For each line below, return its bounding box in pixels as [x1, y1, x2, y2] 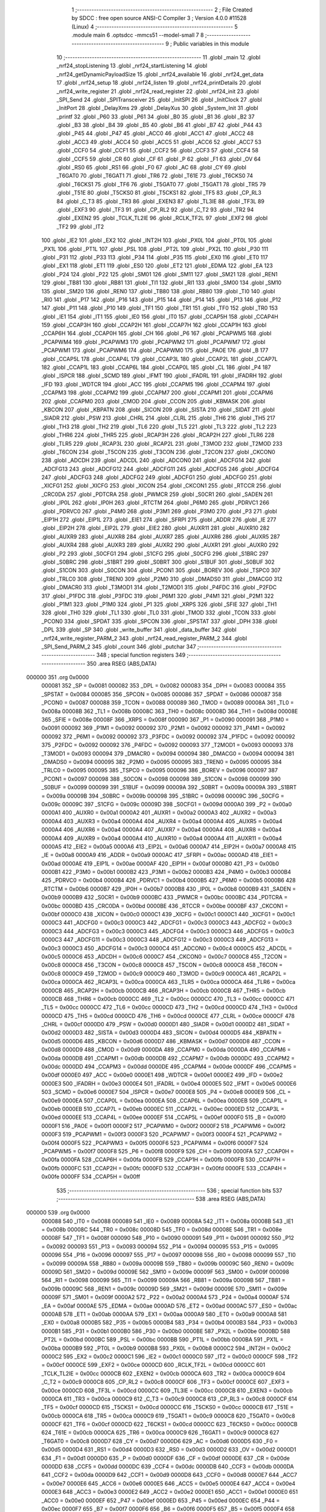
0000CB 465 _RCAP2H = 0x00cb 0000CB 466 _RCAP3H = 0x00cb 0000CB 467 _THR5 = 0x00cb [41, 986, 286, 994]
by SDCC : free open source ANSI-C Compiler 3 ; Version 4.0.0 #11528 [71, 15, 247, 22]
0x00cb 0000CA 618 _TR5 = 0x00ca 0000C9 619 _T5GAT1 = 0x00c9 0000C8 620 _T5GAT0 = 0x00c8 [41, 1412, 295, 1419]
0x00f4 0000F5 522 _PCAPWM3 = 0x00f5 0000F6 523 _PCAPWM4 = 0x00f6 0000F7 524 [41, 1139, 269, 1146]
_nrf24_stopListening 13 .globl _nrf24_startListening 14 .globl [56, 62, 208, 70]
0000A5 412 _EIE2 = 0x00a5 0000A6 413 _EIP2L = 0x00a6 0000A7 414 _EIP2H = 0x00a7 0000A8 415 [41, 842, 296, 850]
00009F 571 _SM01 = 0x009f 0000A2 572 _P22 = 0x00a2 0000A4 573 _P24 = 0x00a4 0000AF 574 [41, 1294, 290, 1301]
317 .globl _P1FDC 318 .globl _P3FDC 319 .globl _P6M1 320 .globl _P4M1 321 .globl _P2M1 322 [41, 592, 274, 599]
